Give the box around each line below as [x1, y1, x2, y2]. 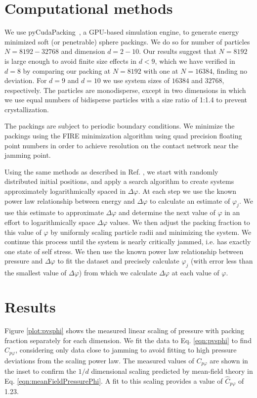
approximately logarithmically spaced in [4, 186, 126, 196]
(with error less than [191, 256, 253, 266]
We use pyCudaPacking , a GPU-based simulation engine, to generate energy [4, 27, 239, 37]
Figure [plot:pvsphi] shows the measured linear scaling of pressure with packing [4, 325, 245, 335]
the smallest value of [4, 267, 67, 278]
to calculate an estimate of [150, 195, 230, 206]
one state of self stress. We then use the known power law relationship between [4, 246, 244, 256]
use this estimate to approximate [4, 207, 104, 218]
